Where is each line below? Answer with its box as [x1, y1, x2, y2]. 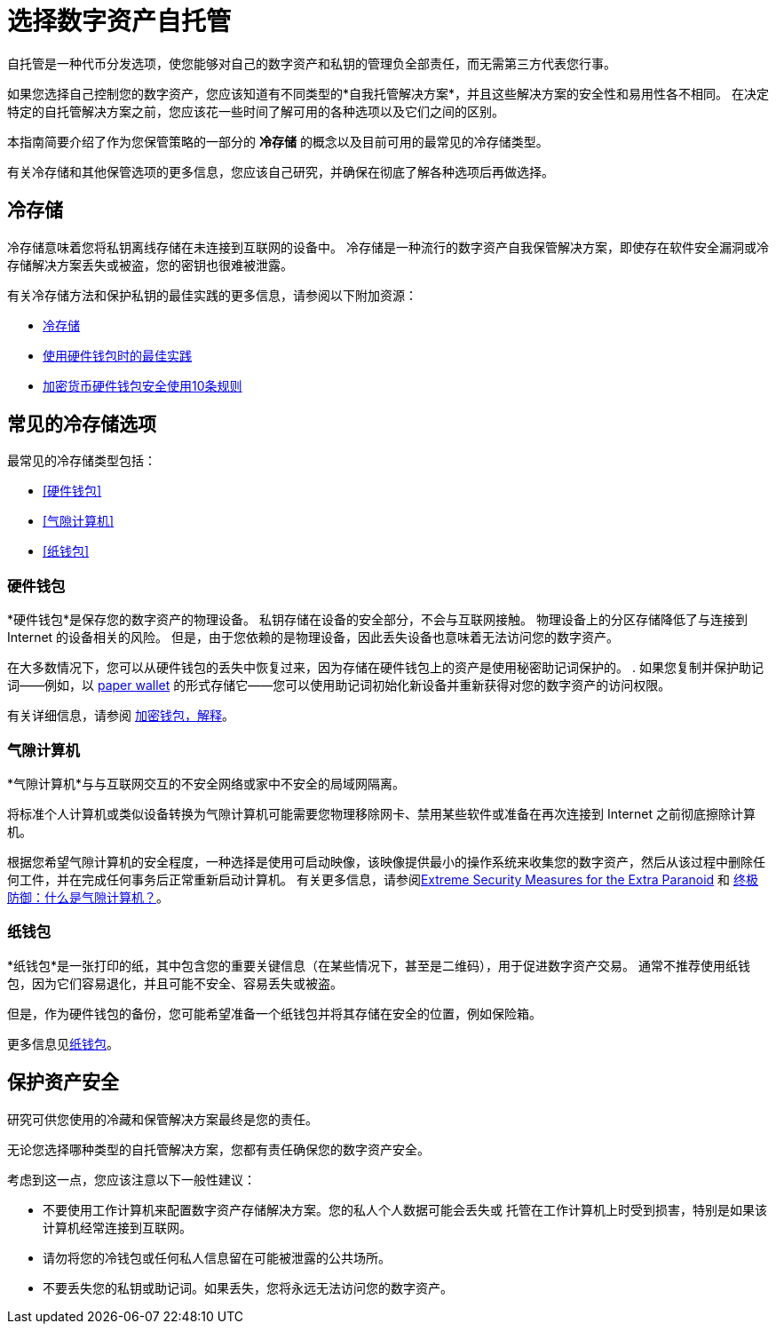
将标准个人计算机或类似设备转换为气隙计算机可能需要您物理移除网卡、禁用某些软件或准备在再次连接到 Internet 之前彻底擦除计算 [7, 805, 756, 821]
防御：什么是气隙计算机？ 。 [7, 889, 169, 905]
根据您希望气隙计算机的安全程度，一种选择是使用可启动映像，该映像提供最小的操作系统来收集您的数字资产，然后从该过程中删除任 [7, 853, 765, 869]
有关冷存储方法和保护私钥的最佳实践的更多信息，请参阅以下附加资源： [7, 287, 417, 303]
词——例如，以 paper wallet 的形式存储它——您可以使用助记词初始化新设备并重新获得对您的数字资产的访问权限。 [7, 677, 671, 693]
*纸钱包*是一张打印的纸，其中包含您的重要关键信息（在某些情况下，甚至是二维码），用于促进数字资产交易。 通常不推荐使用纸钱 [7, 957, 750, 973]
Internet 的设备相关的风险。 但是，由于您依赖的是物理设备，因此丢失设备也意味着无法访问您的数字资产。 [7, 630, 620, 646]
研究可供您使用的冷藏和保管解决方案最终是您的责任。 [7, 1111, 318, 1127]
